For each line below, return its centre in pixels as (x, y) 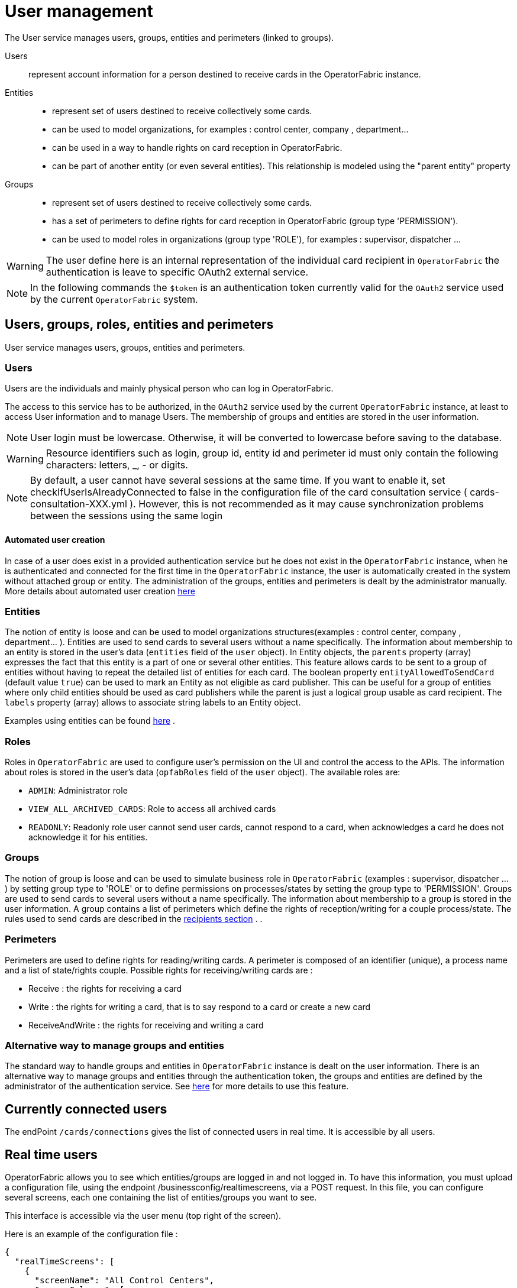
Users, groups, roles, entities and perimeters (139, 325)
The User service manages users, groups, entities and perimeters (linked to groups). (169, 37)
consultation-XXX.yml (79, 504)
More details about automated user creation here (100, 591)
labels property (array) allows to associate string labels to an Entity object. (153, 703)
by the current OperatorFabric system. (114, 299)
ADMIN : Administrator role (78, 791)
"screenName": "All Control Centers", (125, 1280)
